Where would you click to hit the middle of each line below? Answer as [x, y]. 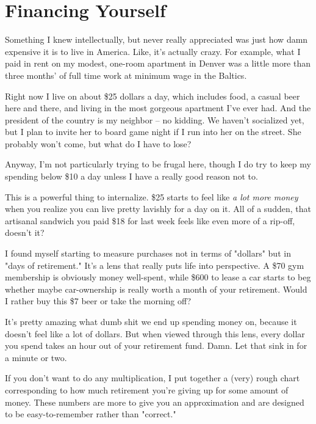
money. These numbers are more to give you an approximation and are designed [155, 402]
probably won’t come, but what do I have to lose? [98, 143]
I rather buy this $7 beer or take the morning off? [98, 301]
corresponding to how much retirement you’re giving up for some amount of [147, 389]
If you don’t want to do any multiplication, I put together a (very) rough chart [153, 378]
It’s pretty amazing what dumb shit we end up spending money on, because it [151, 321]
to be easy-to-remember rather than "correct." [91, 414]
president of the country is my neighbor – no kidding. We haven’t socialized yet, [155, 119]
